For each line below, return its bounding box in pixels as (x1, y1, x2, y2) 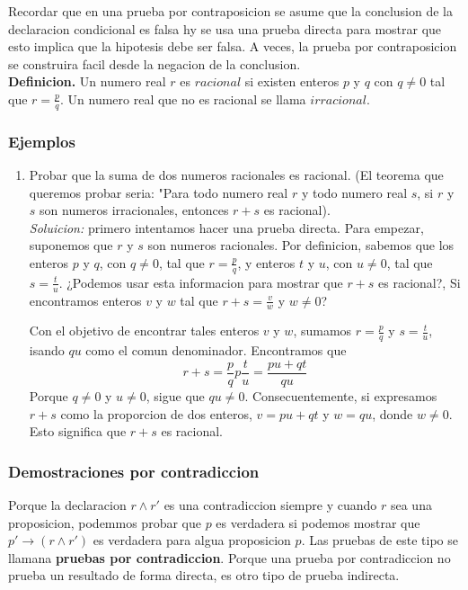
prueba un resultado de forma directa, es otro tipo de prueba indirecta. (8, 566, 400, 585)
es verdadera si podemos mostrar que (216, 513, 420, 532)
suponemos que (29, 236, 113, 255)
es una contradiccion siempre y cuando (163, 495, 377, 514)
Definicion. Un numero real (8, 72, 166, 91)
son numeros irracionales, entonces (40, 201, 229, 219)
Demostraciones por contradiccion (8, 460, 260, 482)
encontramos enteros (29, 291, 142, 309)
